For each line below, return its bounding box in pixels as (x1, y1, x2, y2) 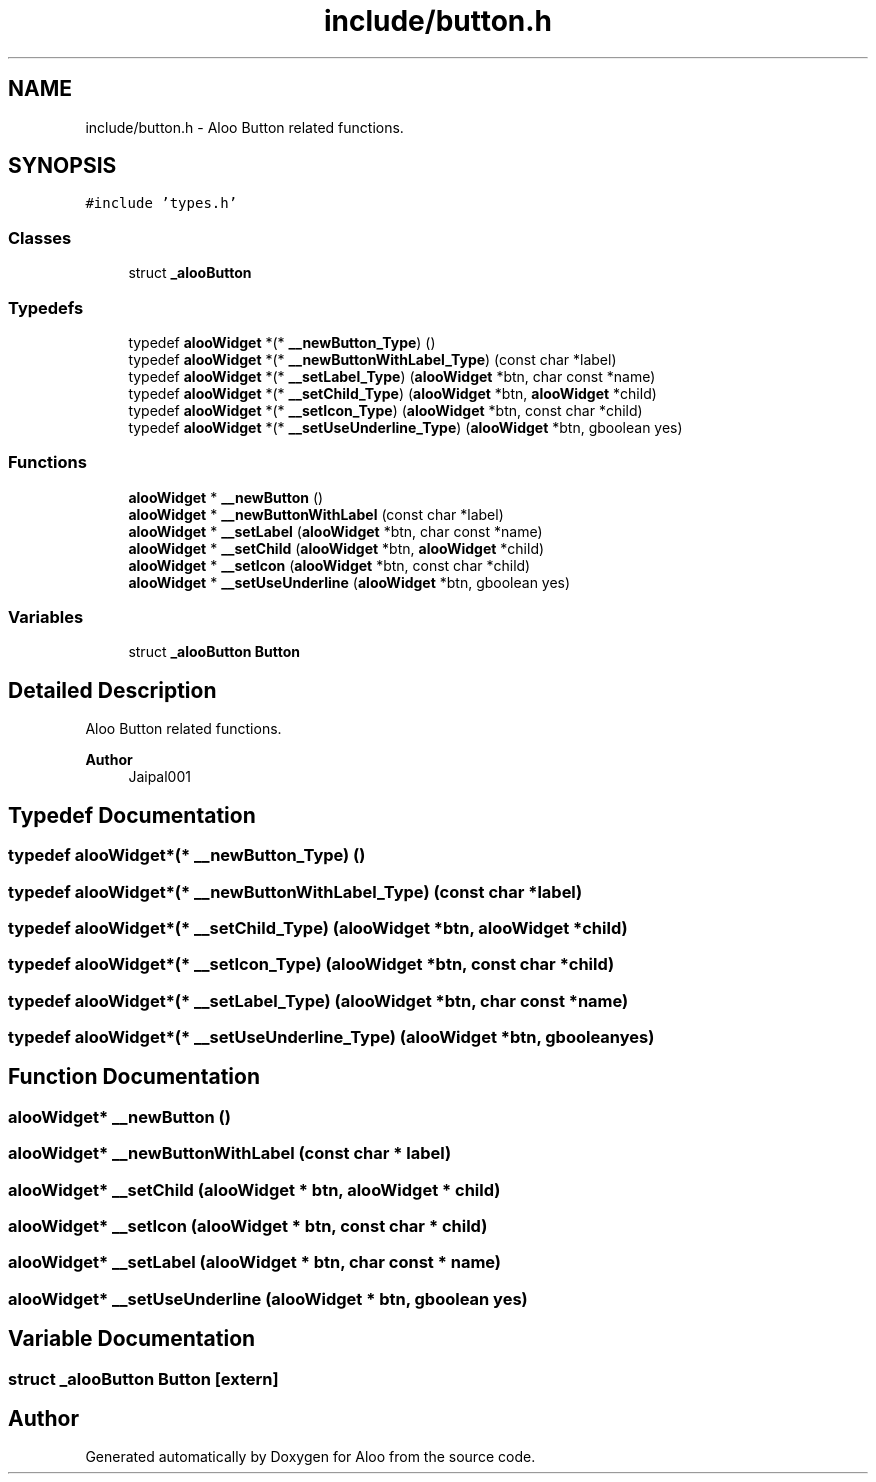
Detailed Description (8, 677, 217, 703)
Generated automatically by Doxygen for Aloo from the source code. (85, 1448, 536, 1466)
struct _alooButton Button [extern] (8, 1368, 279, 1389)
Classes (8, 227, 72, 248)
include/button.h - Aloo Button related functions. (85, 118, 404, 136)
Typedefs (8, 297, 84, 318)
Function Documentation (8, 1064, 260, 1090)
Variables (8, 607, 84, 628)
